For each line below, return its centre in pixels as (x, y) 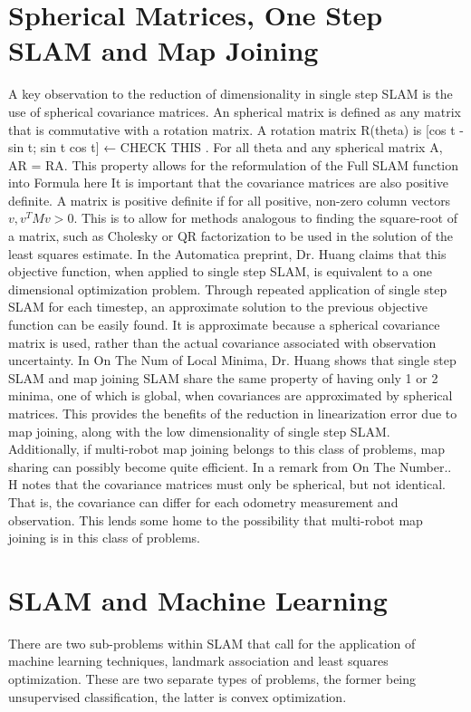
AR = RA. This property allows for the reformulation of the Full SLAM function (234, 164)
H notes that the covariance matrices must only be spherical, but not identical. (227, 484)
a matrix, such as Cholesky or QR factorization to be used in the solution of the (231, 236)
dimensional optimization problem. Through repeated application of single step (228, 289)
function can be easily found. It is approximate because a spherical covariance (224, 325)
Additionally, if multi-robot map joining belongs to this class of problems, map (226, 449)
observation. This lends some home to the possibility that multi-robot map (216, 520)
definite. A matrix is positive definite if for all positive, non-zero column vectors (230, 200)
